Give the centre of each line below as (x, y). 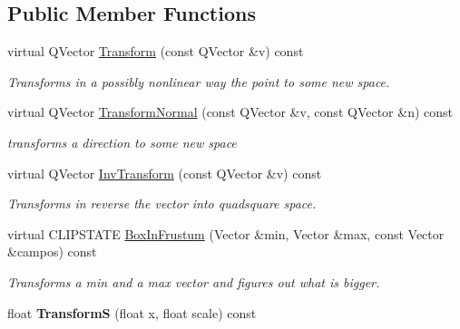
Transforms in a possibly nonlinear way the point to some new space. (199, 81)
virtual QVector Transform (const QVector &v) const (156, 51)
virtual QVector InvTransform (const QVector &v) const (165, 173)
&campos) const (52, 252)
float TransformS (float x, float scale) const (132, 312)
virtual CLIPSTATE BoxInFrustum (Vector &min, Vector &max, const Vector (226, 233)
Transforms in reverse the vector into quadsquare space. (162, 203)
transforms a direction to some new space (122, 142)
